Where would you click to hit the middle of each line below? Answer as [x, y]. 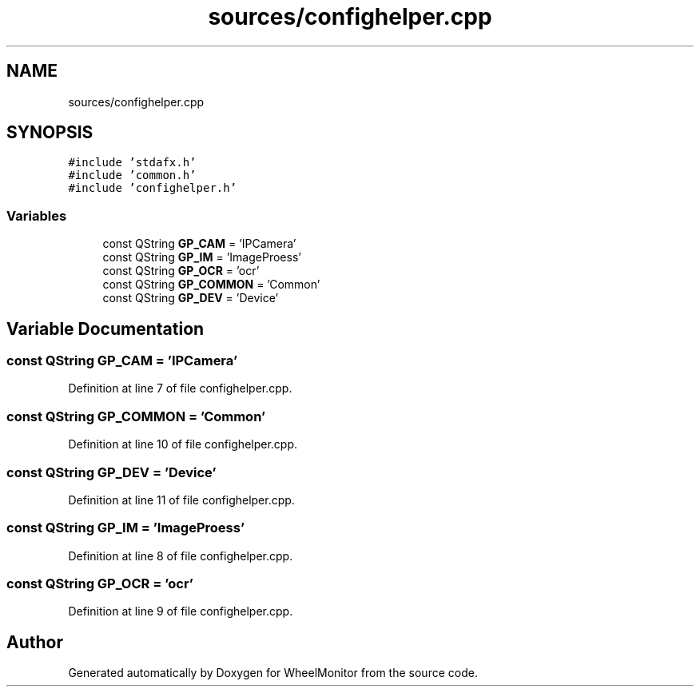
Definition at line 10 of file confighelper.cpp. [183, 444]
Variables [37, 215]
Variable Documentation [105, 329]
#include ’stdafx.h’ [132, 163]
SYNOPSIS [50, 133]
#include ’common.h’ [132, 175]
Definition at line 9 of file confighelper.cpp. [181, 611]
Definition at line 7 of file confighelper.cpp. [180, 388]
